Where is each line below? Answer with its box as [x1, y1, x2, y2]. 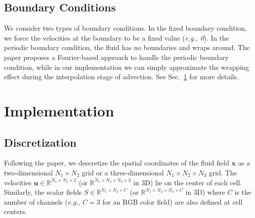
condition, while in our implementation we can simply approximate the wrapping [4, 61, 250, 72]
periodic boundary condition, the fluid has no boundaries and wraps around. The [4, 42, 250, 53]
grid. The [209, 167, 237, 177]
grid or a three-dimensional [82, 167, 164, 177]
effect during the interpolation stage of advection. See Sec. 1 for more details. [4, 71, 239, 82]
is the [234, 187, 252, 197]
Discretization [4, 134, 77, 150]
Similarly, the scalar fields [4, 187, 82, 197]
